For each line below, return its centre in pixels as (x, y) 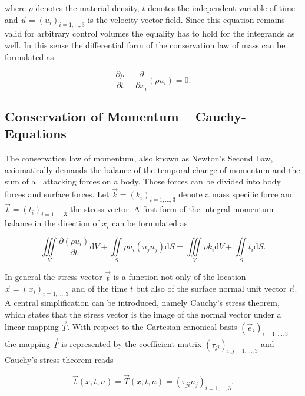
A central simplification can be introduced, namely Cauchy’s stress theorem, (142, 303)
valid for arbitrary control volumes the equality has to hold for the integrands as (150, 33)
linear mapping (32, 327)
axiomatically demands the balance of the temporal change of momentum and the (152, 169)
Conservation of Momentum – (98, 116)
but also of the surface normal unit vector (211, 288)
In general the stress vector (54, 277)
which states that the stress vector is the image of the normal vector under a (143, 314)
